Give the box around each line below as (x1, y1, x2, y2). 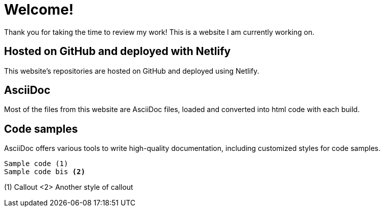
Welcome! (4, 1, 74, 18)
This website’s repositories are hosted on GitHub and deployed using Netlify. (4, 66, 259, 75)
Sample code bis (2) (4, 168, 86, 176)
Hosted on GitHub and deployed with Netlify (4, 45, 231, 58)
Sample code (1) (4, 160, 68, 168)
